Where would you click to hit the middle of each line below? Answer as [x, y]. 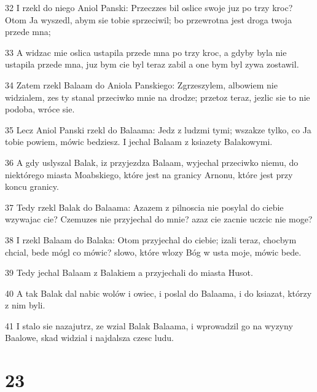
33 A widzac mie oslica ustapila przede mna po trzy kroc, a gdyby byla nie [146, 52]
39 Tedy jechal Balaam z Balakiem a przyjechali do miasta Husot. [129, 272]
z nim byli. [25, 305]
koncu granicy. [32, 186]
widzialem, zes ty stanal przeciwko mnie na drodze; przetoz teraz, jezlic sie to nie [158, 97]
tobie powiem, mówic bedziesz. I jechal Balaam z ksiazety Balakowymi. [139, 142]
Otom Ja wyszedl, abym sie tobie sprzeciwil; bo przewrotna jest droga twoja [148, 19]
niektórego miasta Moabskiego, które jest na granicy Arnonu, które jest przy [149, 174]
